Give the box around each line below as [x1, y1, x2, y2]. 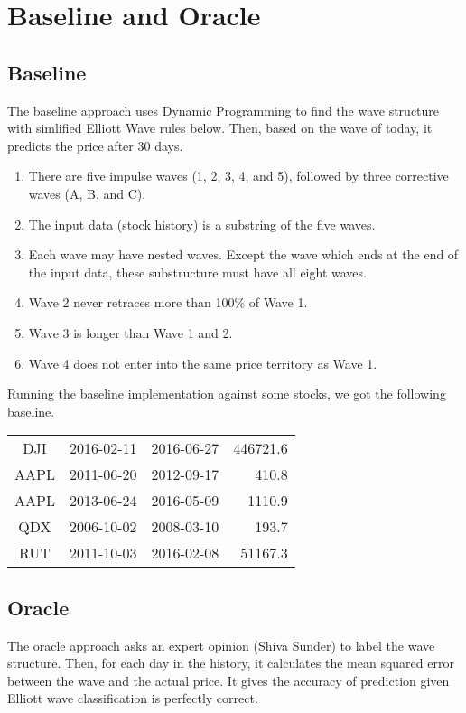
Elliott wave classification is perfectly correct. [7, 689, 258, 708]
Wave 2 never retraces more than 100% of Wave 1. [28, 293, 308, 312]
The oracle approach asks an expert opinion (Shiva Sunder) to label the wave [7, 635, 435, 654]
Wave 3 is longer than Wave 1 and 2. [28, 323, 233, 342]
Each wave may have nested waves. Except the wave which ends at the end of [28, 245, 459, 264]
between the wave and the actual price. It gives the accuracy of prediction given [7, 671, 450, 690]
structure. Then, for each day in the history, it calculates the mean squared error [7, 653, 454, 672]
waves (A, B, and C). [28, 183, 146, 202]
